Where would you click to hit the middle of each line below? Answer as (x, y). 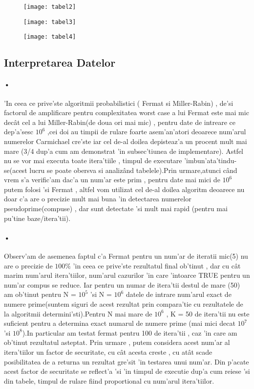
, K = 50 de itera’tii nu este (208, 313)
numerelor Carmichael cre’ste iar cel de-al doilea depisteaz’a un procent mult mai (126, 141)
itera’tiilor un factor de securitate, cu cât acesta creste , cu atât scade (108, 352)
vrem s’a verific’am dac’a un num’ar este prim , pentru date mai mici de (112, 180)
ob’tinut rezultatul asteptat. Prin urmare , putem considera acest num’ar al (117, 342)
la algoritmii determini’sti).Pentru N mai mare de (78, 313)
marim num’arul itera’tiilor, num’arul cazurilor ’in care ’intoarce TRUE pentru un (127, 275)
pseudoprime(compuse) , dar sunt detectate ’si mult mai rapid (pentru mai (116, 208)
